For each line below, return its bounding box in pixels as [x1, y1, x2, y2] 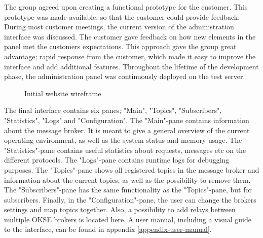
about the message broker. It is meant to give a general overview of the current [4, 125, 250, 135]
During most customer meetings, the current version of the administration [4, 21, 234, 32]
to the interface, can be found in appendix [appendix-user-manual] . [4, 224, 212, 234]
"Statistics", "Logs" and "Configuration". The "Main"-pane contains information [4, 114, 249, 125]
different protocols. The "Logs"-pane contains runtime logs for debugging [4, 154, 230, 165]
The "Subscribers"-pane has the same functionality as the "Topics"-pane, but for [4, 184, 252, 195]
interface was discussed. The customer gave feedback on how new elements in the [4, 31, 256, 42]
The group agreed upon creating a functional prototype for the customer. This [4, 2, 248, 12]
